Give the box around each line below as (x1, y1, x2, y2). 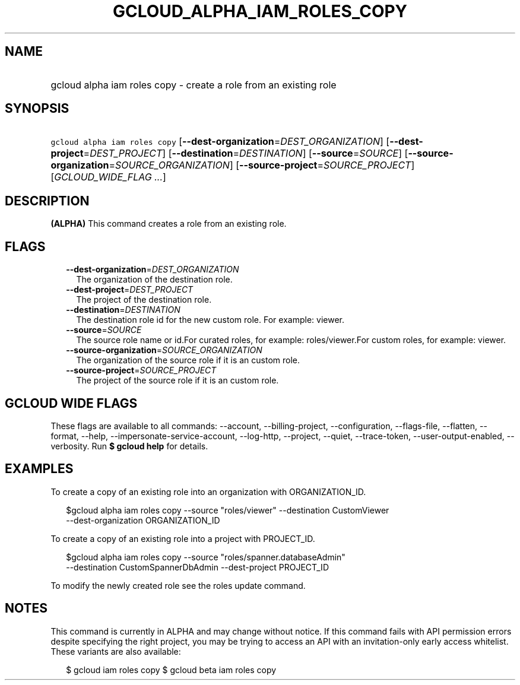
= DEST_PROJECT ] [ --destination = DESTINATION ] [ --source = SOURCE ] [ (83, 147, 408, 160)
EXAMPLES (5, 461, 74, 477)
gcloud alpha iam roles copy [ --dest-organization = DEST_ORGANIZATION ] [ (50, 135, 390, 148)
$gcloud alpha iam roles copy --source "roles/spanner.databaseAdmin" (66, 551, 345, 562)
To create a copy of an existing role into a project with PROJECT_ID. (50, 533, 315, 544)
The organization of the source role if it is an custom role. (76, 355, 300, 366)
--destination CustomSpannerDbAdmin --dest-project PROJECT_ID (66, 562, 329, 572)
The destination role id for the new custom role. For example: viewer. (76, 315, 344, 325)
